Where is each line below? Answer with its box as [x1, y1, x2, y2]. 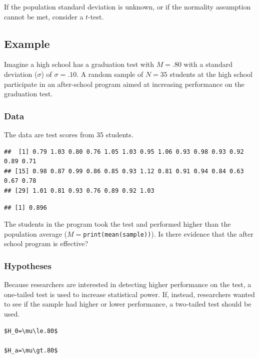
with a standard [183, 59, 232, 69]
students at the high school [169, 68, 252, 79]
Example [4, 35, 50, 51]
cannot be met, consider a [4, 11, 83, 21]
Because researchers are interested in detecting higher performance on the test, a [4, 279, 251, 290]
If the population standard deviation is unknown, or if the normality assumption [4, 1, 251, 11]
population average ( [4, 228, 67, 239]
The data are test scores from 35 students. [4, 129, 133, 139]
